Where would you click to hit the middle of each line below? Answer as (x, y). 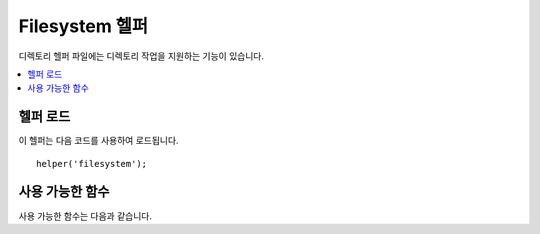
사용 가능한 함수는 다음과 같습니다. (85, 216)
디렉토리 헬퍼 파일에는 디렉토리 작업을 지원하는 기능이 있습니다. (141, 56)
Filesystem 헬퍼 (83, 26)
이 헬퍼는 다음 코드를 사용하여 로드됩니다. (98, 141)
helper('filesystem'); (92, 163)
